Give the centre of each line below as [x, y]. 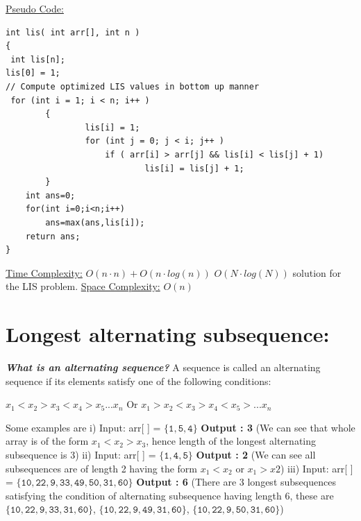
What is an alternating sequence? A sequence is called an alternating [163, 367]
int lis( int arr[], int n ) [73, 32]
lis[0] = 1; [33, 73]
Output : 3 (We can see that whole [278, 427]
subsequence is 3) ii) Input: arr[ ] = [81, 454]
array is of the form [47, 441]
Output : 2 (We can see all [256, 454]
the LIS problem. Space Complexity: [83, 286]
